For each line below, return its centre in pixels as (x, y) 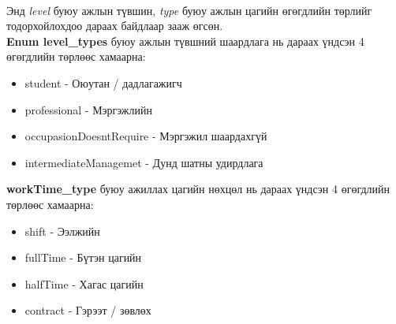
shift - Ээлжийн (62, 231)
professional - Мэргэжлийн (88, 109)
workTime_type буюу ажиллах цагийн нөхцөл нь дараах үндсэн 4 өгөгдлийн (198, 189)
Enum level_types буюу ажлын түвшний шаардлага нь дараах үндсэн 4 (185, 41)
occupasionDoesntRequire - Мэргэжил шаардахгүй (146, 136)
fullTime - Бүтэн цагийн (83, 257)
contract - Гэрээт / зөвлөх (88, 310)
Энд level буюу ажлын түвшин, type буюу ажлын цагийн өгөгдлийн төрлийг (189, 10)
